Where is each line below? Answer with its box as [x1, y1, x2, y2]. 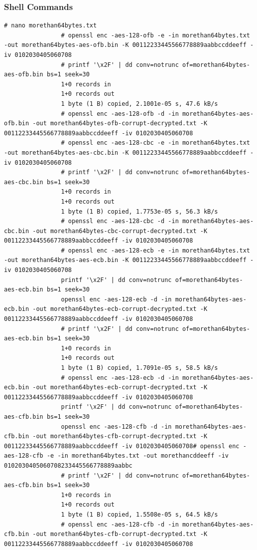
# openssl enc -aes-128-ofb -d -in [61, 110, 179, 117]
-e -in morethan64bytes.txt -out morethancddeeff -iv [46, 452, 229, 460]
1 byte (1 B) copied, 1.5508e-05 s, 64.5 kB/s [61, 511, 218, 518]
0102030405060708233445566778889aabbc [4, 462, 132, 469]
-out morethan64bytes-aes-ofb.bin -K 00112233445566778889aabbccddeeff [4, 41, 247, 49]
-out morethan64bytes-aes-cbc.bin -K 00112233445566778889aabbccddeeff [4, 149, 247, 156]
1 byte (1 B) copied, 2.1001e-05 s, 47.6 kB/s [61, 100, 218, 107]
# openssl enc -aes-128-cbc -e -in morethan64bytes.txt [61, 139, 250, 147]
